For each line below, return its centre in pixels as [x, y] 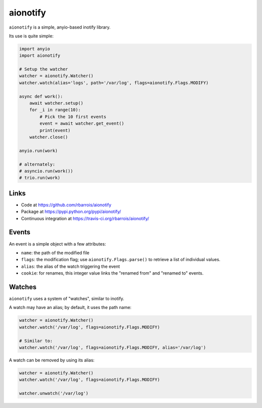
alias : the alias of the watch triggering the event [71, 266]
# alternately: [37, 164]
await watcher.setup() [56, 103]
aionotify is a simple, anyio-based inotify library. [60, 27]
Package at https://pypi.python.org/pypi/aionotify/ [71, 212]
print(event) [55, 130]
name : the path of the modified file [55, 253]
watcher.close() [49, 137]
